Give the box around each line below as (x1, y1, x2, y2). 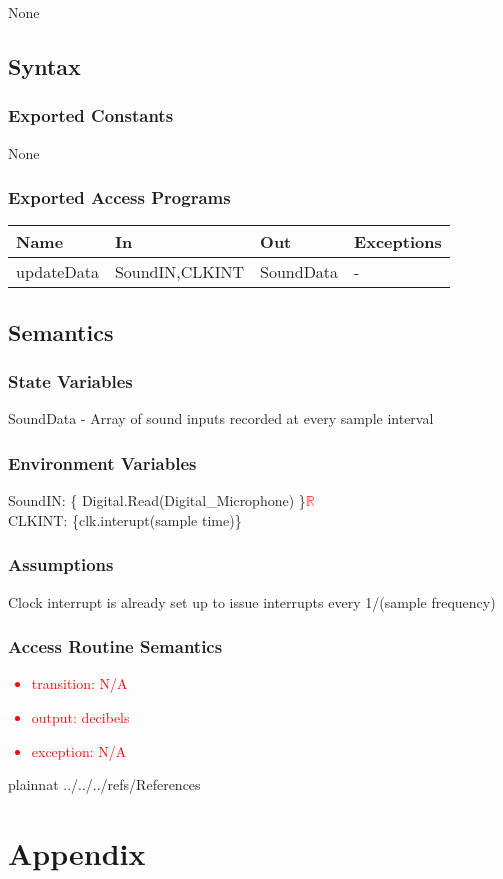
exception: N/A (31, 740, 127, 761)
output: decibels (31, 707, 130, 728)
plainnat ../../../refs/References (8, 774, 201, 795)
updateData (16, 260, 99, 284)
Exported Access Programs (8, 185, 231, 210)
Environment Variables (8, 450, 197, 475)
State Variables (8, 369, 133, 394)
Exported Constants (8, 103, 174, 128)
